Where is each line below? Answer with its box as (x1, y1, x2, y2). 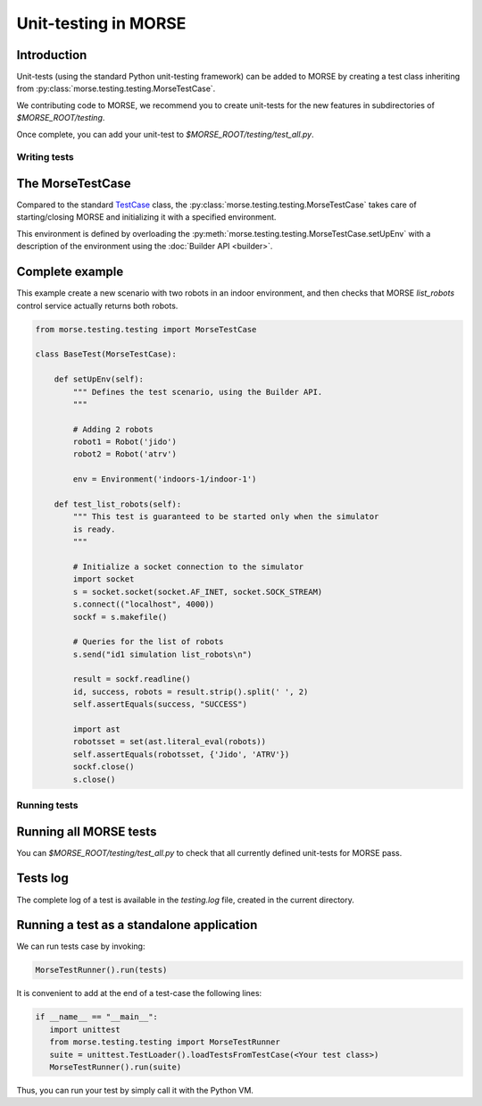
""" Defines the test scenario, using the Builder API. (72, 387, 323, 397)
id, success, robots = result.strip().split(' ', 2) (72, 686, 309, 697)
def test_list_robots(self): (54, 499, 182, 509)
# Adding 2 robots (72, 424, 154, 434)
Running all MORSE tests (16, 824, 157, 839)
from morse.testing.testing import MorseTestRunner (49, 1037, 280, 1047)
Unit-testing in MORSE (16, 13, 187, 33)
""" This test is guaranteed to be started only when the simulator (72, 512, 379, 522)
